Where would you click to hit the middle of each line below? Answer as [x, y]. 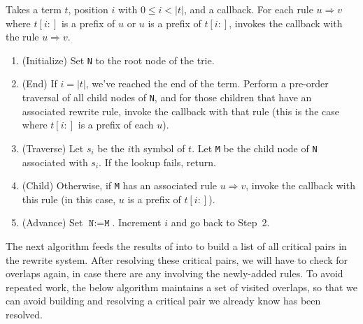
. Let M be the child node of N [255, 148]
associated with [55, 162]
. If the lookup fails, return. [157, 162]
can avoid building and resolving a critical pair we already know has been [163, 301]
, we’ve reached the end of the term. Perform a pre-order [207, 83]
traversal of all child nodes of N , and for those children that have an [167, 97]
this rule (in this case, [69, 199]
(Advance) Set [52, 222]
